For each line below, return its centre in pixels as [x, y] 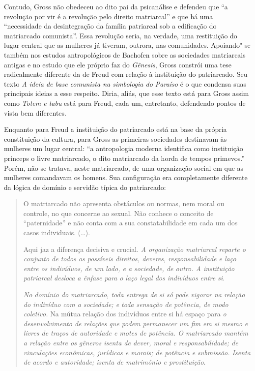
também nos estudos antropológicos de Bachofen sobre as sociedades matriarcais [125, 54]
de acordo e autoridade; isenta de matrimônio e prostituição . [114, 362]
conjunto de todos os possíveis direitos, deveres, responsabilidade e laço [130, 259]
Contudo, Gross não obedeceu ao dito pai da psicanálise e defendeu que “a [116, 6]
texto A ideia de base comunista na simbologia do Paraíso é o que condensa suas [125, 83]
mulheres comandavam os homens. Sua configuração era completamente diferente [126, 177]
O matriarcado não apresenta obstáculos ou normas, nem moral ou [124, 203]
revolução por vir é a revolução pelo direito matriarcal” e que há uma [109, 16]
